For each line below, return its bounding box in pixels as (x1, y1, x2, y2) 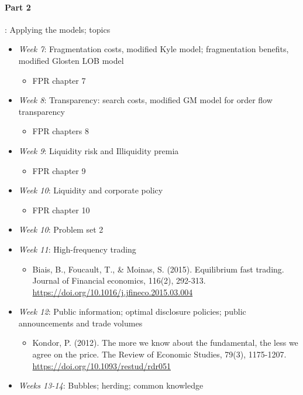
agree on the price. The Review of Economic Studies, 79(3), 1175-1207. (32, 348, 287, 360)
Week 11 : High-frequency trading (18, 243, 136, 255)
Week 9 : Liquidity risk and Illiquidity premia (18, 144, 179, 156)
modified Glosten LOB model (18, 54, 124, 66)
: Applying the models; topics (5, 23, 111, 35)
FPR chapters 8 (32, 125, 89, 137)
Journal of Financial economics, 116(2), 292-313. (32, 274, 206, 287)
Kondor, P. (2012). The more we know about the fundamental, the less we (32, 336, 298, 349)
